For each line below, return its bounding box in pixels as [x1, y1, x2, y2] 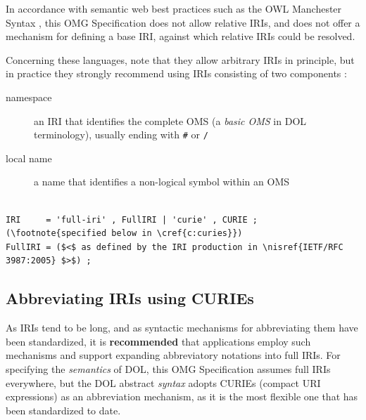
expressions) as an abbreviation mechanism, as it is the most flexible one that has [6, 389, 358, 404]
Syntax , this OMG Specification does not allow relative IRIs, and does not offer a [6, 15, 360, 29]
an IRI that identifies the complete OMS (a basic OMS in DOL [34, 113, 307, 128]
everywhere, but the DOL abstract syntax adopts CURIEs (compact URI [6, 375, 321, 390]
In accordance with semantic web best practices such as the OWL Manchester [6, 1, 342, 15]
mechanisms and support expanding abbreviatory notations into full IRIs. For [6, 348, 341, 362]
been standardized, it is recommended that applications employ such [6, 334, 311, 348]
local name [6, 150, 52, 165]
